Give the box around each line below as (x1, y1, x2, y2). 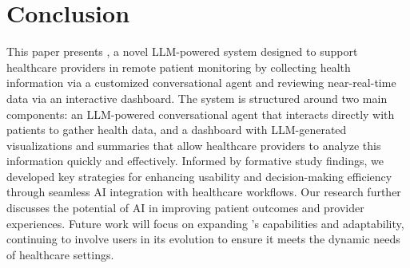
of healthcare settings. (6, 246, 114, 262)
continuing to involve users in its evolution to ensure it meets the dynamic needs (6, 231, 400, 247)
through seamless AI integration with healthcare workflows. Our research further (6, 183, 401, 200)
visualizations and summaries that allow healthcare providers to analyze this (6, 136, 381, 153)
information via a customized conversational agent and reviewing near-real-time (6, 74, 396, 91)
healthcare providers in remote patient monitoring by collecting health (6, 58, 351, 75)
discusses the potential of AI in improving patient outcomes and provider (6, 199, 364, 216)
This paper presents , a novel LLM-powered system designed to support (6, 43, 358, 60)
